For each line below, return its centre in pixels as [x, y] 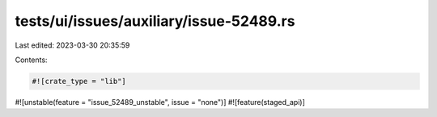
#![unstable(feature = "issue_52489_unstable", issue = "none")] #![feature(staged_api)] [160, 102]
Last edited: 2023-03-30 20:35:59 [72, 45]
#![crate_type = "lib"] [79, 81]
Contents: [31, 60]
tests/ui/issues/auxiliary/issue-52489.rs [155, 21]
